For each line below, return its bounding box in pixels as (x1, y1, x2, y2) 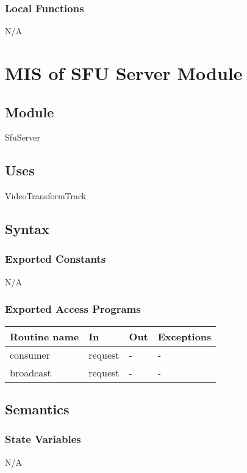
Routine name (10, 329, 79, 343)
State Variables (5, 431, 81, 447)
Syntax (5, 219, 49, 238)
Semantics (5, 399, 70, 418)
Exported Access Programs (5, 301, 141, 317)
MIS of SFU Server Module (5, 61, 243, 85)
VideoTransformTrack (5, 189, 87, 202)
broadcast (10, 365, 51, 380)
